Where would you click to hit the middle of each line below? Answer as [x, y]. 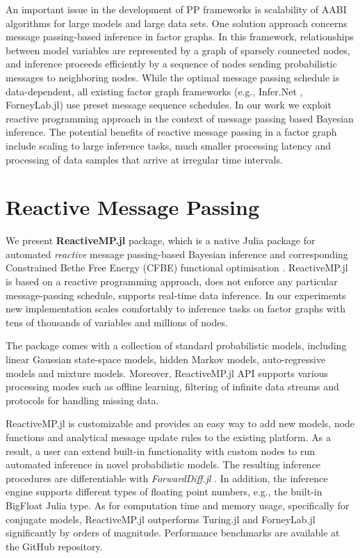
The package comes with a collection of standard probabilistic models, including [176, 345]
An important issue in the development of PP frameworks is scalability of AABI [176, 9]
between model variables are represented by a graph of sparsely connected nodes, [178, 50]
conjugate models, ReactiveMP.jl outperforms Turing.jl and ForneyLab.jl [161, 519]
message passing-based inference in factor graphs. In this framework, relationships [180, 37]
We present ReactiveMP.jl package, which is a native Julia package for [161, 240]
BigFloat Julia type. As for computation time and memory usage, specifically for [178, 505]
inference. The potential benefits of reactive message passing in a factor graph [171, 132]
